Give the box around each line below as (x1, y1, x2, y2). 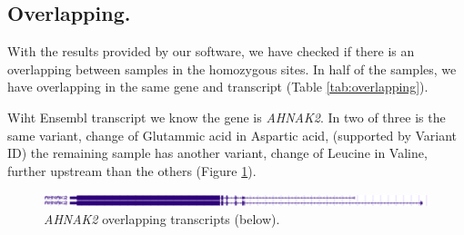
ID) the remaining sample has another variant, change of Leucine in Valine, (7, 143, 428, 162)
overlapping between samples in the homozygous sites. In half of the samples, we (7, 59, 457, 78)
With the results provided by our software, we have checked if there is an (7, 42, 415, 61)
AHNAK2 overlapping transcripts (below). (44, 209, 280, 228)
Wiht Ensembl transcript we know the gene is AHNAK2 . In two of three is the (7, 107, 446, 126)
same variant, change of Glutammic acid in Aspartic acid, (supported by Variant (7, 125, 458, 144)
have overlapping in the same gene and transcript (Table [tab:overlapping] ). (7, 77, 429, 96)
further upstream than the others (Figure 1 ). (7, 161, 257, 180)
